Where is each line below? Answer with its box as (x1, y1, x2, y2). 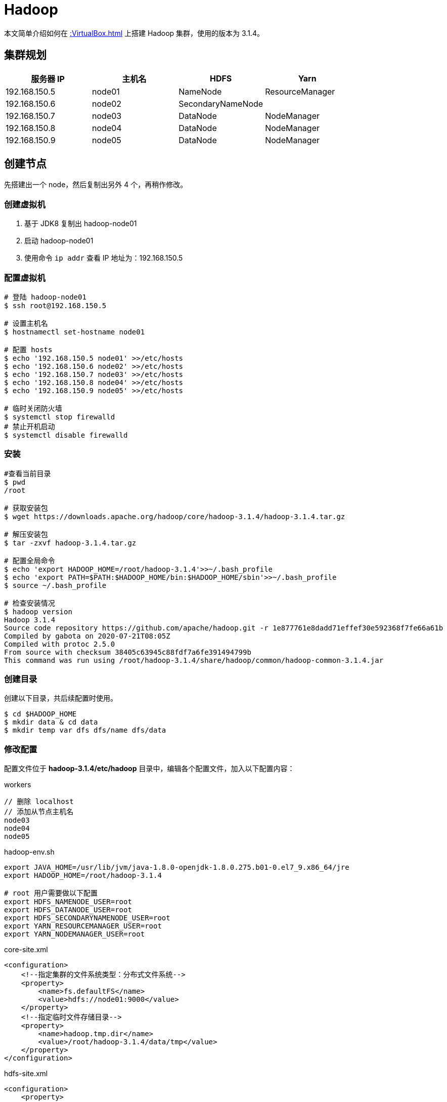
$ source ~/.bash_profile (4, 581, 107, 589)
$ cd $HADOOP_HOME (4, 710, 77, 718)
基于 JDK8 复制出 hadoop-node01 (24, 219, 137, 228)
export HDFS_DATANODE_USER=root (4, 906, 132, 914)
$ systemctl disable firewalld (4, 431, 128, 439)
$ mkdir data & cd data (4, 718, 98, 727)
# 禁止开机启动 (4, 422, 55, 431)
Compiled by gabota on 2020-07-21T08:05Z (4, 631, 170, 640)
